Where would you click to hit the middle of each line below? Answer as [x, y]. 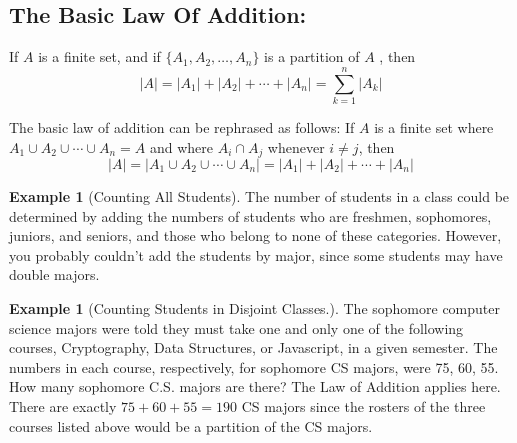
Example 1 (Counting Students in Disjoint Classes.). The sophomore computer [254, 307]
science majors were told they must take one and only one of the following [236, 327]
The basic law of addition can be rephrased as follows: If [182, 126]
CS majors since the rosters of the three [363, 405]
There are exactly [63, 405]
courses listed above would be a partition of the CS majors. [191, 425]
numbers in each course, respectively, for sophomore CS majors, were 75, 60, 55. [254, 366]
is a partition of [312, 56]
